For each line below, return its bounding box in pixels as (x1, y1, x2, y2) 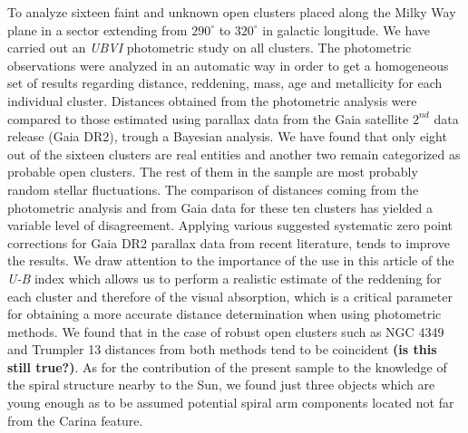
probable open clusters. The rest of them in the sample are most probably (7, 162, 418, 181)
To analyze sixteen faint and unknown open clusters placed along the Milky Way (7, 3, 456, 21)
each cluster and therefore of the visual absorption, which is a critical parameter (7, 286, 453, 305)
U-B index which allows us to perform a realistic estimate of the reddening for (7, 268, 442, 287)
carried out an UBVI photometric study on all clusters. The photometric (7, 38, 412, 57)
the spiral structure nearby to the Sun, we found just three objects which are (7, 375, 435, 394)
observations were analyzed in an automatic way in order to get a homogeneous (7, 55, 449, 74)
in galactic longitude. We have (262, 20, 430, 39)
